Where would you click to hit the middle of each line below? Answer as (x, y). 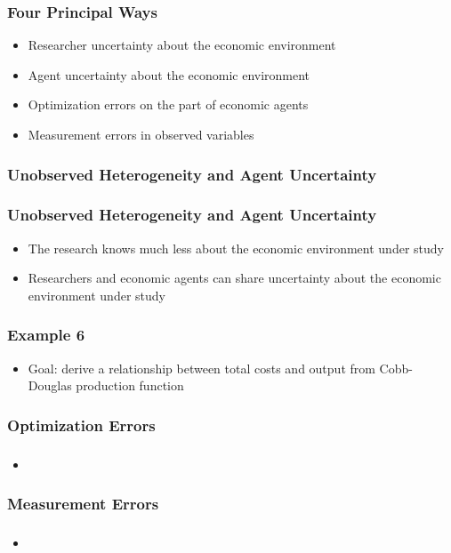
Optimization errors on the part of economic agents (168, 104)
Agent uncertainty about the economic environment (169, 74)
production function (130, 385)
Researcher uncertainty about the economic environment (182, 45)
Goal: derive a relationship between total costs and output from (201, 368)
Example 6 (46, 335)
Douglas (50, 385)
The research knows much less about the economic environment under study (236, 248)
